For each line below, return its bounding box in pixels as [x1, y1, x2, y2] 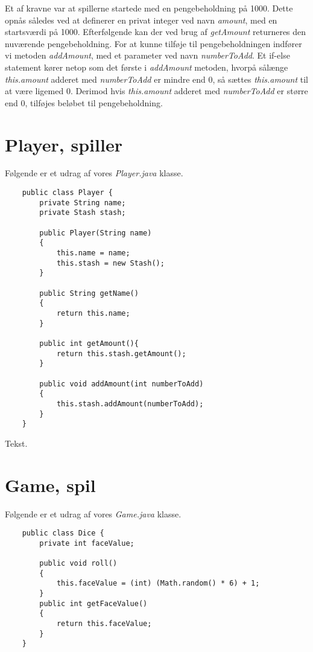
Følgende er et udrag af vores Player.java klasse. [5, 167, 183, 179]
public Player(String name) [39, 228, 152, 237]
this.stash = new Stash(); [56, 258, 165, 267]
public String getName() [39, 289, 139, 298]
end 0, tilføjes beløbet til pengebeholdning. [5, 96, 163, 109]
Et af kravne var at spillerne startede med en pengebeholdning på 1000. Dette [5, 2, 293, 14]
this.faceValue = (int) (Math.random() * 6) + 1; [56, 579, 260, 588]
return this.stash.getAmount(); [56, 349, 186, 358]
